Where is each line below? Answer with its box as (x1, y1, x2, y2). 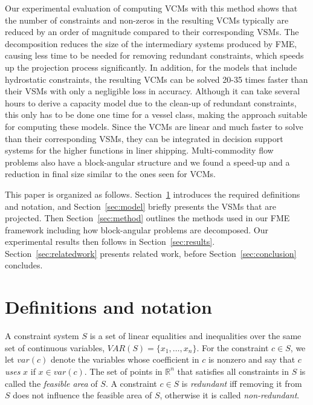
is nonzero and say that (208, 353, 295, 366)
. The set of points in (84, 364, 163, 377)
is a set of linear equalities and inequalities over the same (89, 329, 302, 342)
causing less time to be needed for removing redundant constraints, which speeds (5, 49, 304, 62)
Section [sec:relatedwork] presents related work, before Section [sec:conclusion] (5, 247, 297, 259)
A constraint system (5, 329, 79, 342)
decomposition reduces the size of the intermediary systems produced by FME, (5, 37, 297, 50)
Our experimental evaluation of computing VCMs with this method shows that (5, 2, 298, 14)
